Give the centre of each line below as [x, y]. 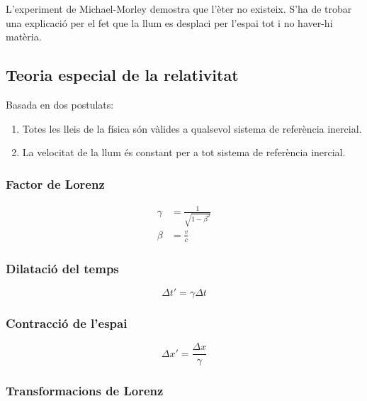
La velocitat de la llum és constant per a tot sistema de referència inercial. [184, 152]
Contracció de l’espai [67, 323]
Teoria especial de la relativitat [122, 75]
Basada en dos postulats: [60, 104]
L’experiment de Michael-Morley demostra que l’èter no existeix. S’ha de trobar [179, 9]
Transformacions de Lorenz [85, 391]
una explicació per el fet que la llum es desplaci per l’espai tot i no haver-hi [169, 22]
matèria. [24, 37]
